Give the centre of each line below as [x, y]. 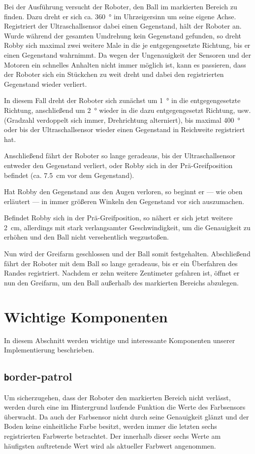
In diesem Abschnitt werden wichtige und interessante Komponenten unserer [120, 340]
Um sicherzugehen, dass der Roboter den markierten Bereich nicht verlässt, [117, 397]
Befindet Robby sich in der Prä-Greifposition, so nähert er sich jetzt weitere [118, 218]
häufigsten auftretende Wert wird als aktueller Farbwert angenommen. [110, 445]
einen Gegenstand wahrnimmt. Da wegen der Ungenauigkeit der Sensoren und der [127, 54]
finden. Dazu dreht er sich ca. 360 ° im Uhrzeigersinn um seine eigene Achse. [120, 16]
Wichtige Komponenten [86, 316]
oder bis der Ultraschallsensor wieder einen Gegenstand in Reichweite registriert [125, 129]
